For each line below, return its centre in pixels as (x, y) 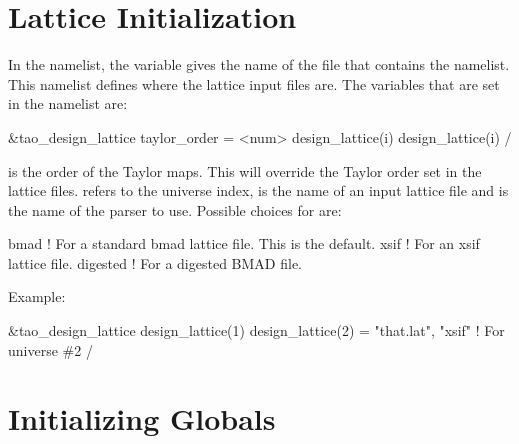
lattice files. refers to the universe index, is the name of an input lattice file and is (258, 190)
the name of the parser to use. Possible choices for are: (175, 209)
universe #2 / (50, 349)
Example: (37, 296)
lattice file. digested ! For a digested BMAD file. (155, 262)
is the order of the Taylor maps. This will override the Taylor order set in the (245, 170)
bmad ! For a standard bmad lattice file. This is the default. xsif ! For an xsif (244, 243)
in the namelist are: (68, 103)
